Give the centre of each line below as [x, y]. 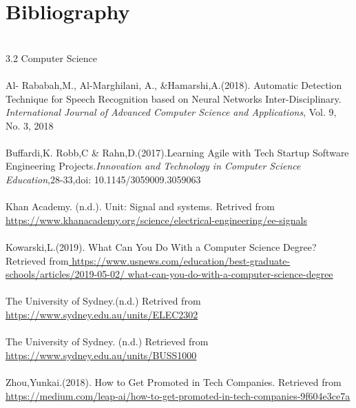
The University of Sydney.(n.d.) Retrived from [103, 301]
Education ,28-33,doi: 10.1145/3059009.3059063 [103, 180]
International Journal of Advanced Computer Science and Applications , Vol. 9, [171, 112]
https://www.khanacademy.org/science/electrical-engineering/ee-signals [156, 220]
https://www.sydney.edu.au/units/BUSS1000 [101, 355]
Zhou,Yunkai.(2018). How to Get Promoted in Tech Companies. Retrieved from [174, 381]
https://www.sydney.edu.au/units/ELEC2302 [102, 314]
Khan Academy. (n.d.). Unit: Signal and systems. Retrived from [140, 206]
